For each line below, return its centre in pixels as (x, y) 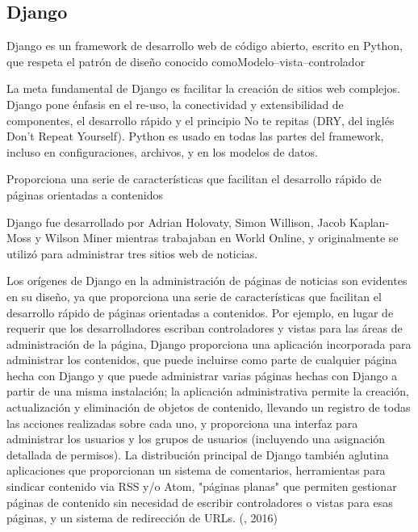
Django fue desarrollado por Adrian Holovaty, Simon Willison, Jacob (176, 222)
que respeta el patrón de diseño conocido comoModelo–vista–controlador (186, 61)
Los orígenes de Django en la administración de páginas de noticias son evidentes (207, 281)
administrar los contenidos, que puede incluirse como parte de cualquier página (202, 360)
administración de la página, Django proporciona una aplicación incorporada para (209, 343)
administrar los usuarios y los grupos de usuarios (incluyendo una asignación (196, 439)
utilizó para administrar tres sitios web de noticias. (132, 253)
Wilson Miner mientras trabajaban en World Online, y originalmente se (222, 238)
